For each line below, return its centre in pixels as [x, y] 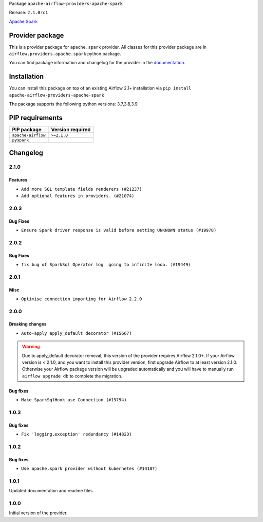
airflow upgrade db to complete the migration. [72, 376]
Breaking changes [28, 324]
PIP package [27, 130]
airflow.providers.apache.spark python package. [65, 54]
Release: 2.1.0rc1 [28, 13]
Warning [31, 347]
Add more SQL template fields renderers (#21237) [82, 189]
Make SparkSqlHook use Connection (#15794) [74, 400]
